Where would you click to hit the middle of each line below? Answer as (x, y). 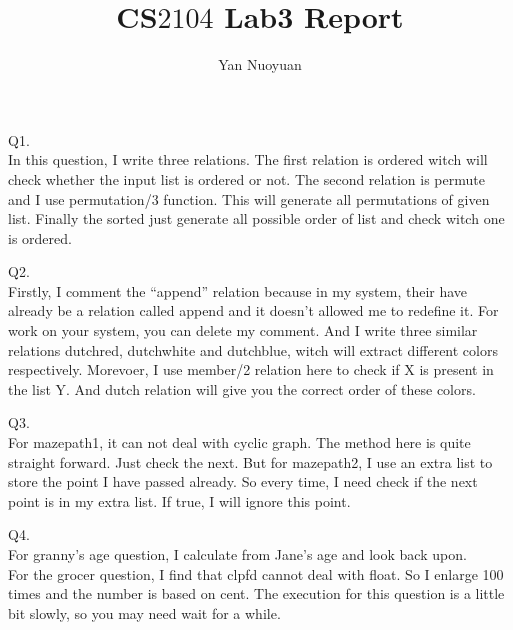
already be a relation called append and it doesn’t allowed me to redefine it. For (253, 310)
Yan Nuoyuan (260, 64)
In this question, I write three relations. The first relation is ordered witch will (248, 159)
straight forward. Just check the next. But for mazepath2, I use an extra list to (250, 461)
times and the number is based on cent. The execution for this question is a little (256, 593)
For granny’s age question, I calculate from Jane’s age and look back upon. (237, 554)
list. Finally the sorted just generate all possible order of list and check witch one (256, 218)
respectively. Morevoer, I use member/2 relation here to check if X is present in (251, 369)
